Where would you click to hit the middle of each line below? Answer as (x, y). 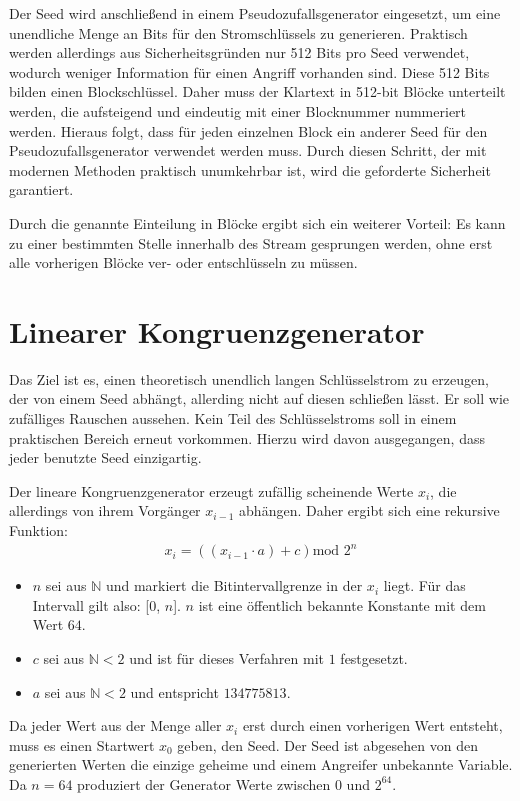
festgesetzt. (374, 657)
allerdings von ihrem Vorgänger (105, 510)
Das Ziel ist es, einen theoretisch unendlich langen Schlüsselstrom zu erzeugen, (249, 378)
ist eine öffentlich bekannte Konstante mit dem (342, 604)
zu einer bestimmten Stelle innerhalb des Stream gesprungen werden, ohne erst (251, 242)
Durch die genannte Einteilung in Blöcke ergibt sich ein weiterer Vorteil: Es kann (257, 222)
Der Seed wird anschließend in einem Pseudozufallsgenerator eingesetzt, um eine (255, 13)
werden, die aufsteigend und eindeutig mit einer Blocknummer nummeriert (238, 110)
